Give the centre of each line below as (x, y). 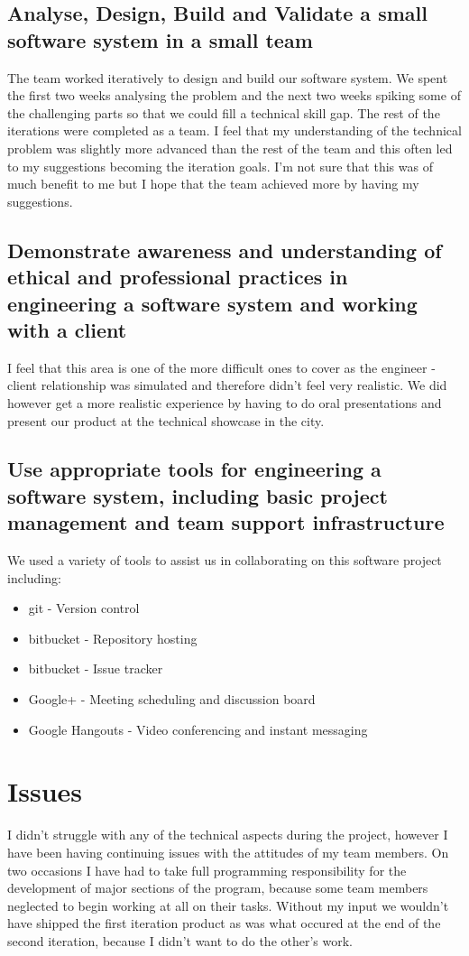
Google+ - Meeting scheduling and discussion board (172, 699)
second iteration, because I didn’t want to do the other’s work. (180, 940)
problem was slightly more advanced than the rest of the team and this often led (230, 148)
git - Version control (84, 608)
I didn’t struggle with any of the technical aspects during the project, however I (228, 835)
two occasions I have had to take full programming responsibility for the (207, 870)
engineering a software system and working (212, 303)
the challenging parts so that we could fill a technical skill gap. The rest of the (224, 112)
